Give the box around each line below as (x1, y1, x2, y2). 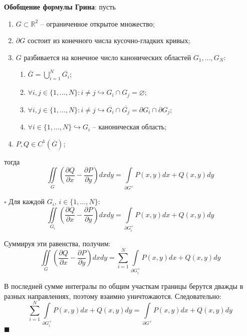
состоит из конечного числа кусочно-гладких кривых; (27, 35, 190, 46)
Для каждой (9, 196, 45, 207)
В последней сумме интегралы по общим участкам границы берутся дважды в (4, 280, 243, 291)
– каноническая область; (92, 121, 167, 132)
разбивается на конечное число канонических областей (24, 52, 191, 62)
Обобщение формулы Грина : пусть (4, 2, 116, 12)
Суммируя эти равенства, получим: (4, 238, 111, 248)
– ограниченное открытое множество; (40, 18, 155, 29)
